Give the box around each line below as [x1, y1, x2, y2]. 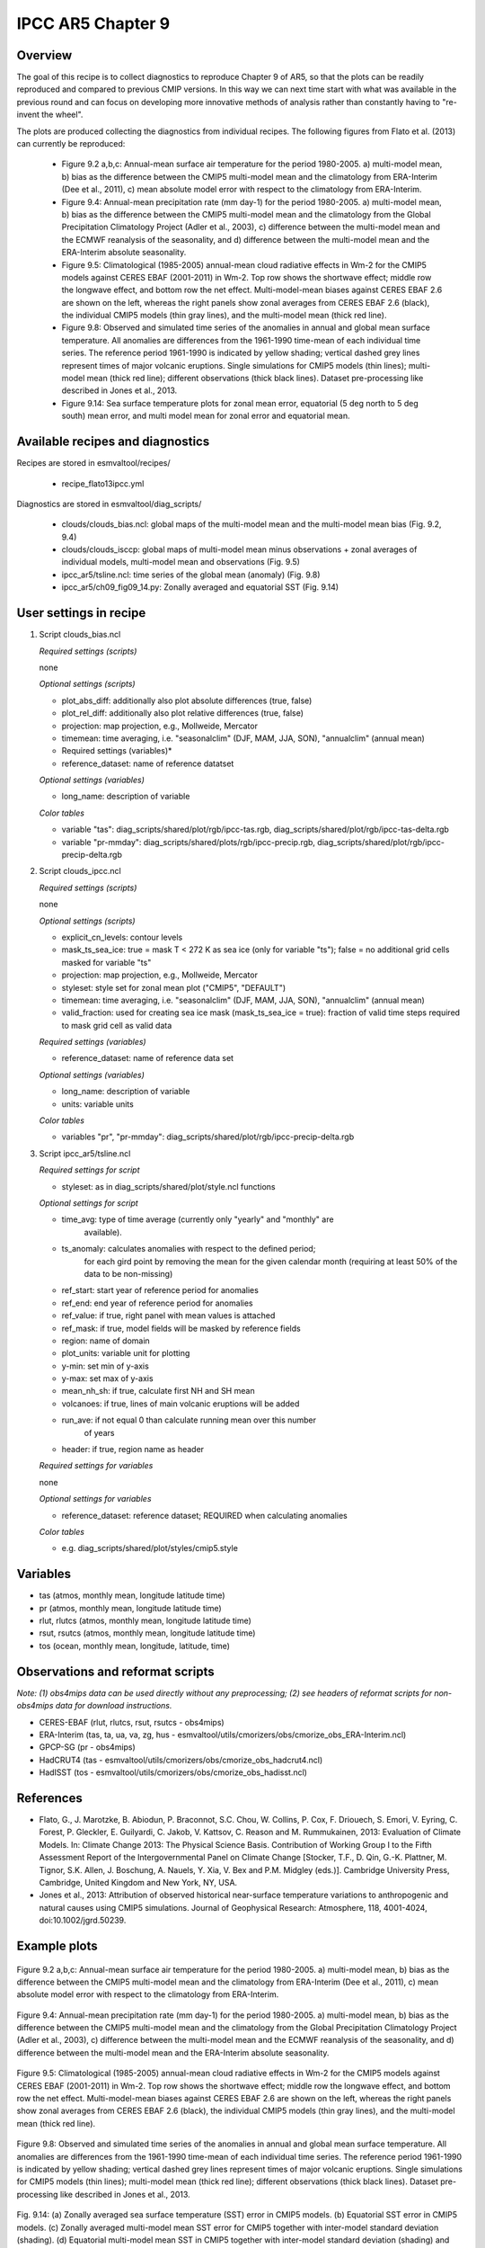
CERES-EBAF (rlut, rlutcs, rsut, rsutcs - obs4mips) [39, 1717, 225, 1727]
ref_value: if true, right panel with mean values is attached [61, 1310, 276, 1321]
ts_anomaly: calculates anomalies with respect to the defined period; [61, 1244, 316, 1254]
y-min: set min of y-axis [61, 1360, 150, 1371]
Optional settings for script [39, 1198, 138, 1209]
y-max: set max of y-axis [61, 1373, 154, 1384]
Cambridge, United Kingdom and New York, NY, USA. [39, 1877, 238, 1887]
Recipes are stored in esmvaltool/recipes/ [16, 458, 171, 468]
